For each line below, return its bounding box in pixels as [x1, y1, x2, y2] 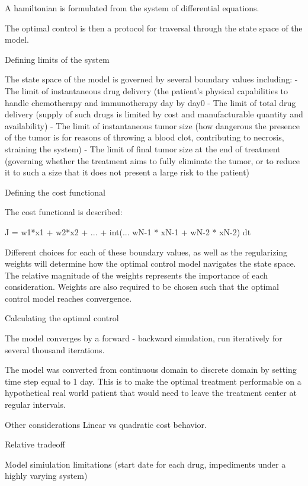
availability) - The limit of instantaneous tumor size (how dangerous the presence [5, 119, 300, 132]
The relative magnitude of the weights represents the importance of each [5, 268, 268, 281]
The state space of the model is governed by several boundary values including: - [5, 73, 298, 85]
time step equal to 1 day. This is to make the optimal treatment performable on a [5, 375, 301, 387]
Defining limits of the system [5, 53, 110, 65]
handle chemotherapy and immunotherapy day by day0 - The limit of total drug [5, 96, 296, 108]
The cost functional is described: [5, 206, 123, 218]
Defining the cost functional [5, 186, 105, 198]
